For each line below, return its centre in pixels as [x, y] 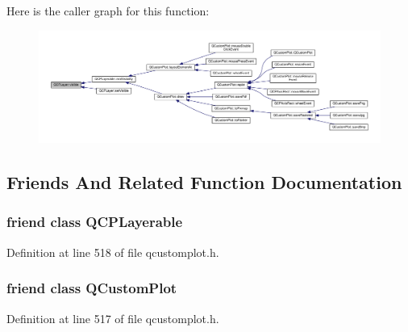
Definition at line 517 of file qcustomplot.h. [113, 318]
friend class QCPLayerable [95, 222]
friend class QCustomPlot [92, 288]
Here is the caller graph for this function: [108, 11]
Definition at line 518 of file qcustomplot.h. [113, 252]
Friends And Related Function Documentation [204, 182]
